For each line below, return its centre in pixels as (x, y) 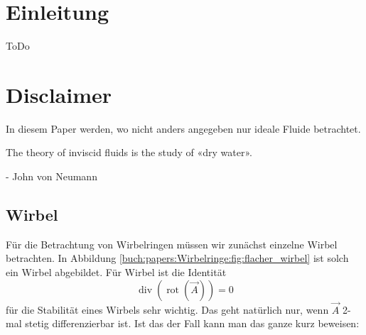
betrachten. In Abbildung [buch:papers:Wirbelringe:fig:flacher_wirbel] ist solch (177, 258)
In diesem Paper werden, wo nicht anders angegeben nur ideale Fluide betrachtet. (183, 128)
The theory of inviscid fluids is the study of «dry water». (129, 152)
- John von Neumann (52, 176)
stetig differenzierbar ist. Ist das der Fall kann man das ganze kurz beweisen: (192, 323)
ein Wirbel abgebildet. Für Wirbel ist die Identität (116, 272)
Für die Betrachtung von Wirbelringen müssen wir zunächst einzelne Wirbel (172, 244)
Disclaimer (59, 94)
